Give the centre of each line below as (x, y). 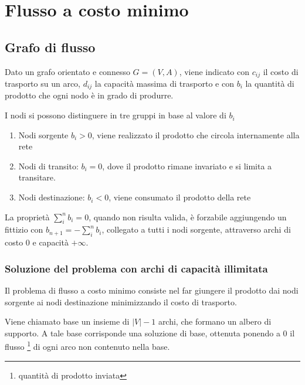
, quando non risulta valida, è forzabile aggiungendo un (188, 217)
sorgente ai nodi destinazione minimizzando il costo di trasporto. (121, 301)
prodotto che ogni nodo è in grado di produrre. (89, 95)
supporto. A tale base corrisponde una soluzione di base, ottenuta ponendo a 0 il (150, 333)
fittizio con (24, 229)
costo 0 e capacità (37, 242)
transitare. (37, 177)
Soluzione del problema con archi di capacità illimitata (136, 268)
